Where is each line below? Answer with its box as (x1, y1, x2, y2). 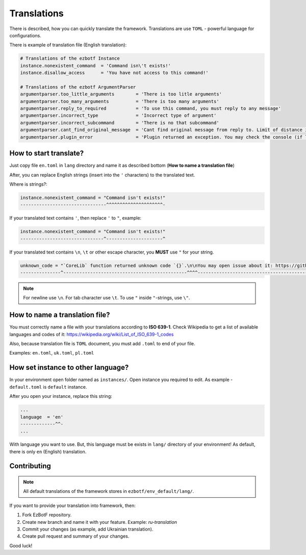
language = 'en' (20, 414, 64, 420)
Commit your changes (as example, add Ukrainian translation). (22, 526, 154, 533)
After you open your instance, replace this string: (9, 393, 112, 399)
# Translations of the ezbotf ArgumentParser (20, 84, 136, 90)
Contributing (9, 462, 51, 470)
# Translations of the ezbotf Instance (20, 56, 120, 61)
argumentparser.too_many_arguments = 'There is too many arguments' (20, 98, 219, 104)
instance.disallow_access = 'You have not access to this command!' (20, 70, 209, 76)
